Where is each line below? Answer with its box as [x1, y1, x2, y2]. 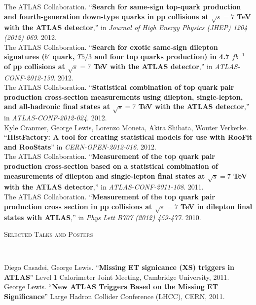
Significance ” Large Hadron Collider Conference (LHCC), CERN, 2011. [4, 291, 225, 301]
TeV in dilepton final [181, 201, 253, 211]
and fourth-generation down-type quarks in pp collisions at [4, 11, 209, 21]
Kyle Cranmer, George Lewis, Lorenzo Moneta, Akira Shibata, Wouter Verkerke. [4, 122, 248, 132]
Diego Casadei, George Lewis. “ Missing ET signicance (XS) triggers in [4, 262, 234, 272]
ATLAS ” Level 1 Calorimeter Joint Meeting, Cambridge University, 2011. [4, 271, 229, 282]
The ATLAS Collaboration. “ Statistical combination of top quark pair [4, 82, 234, 92]
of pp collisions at [4, 61, 65, 71]
